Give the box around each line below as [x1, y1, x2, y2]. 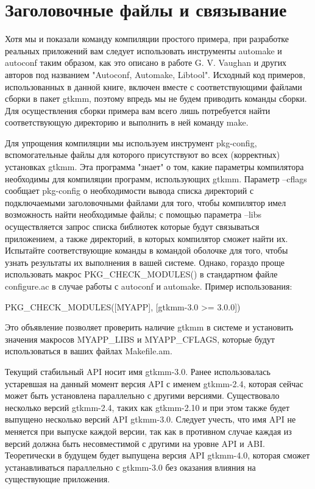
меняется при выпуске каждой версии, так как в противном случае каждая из [5, 424, 292, 437]
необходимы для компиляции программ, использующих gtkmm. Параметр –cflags [5, 172, 307, 185]
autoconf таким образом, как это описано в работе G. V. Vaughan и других [5, 56, 287, 69]
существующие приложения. [5, 473, 110, 485]
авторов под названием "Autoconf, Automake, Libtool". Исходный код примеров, [5, 68, 306, 80]
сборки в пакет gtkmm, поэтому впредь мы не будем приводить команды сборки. [5, 92, 307, 105]
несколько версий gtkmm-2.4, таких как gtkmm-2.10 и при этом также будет [5, 401, 290, 413]
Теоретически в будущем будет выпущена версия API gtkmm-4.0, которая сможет [5, 449, 310, 462]
